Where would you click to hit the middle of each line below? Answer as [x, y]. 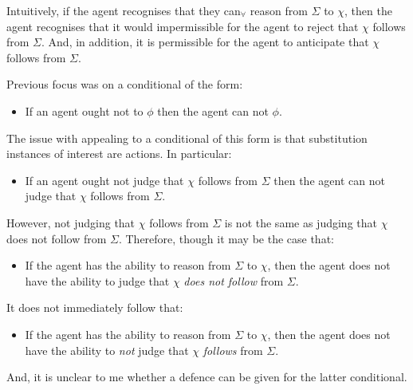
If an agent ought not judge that [104, 180]
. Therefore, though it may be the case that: [226, 238]
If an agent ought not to [84, 110]
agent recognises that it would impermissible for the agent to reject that [183, 26]
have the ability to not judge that [107, 350]
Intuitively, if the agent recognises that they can [124, 10]
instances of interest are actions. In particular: [119, 154]
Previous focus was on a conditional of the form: [125, 84]
